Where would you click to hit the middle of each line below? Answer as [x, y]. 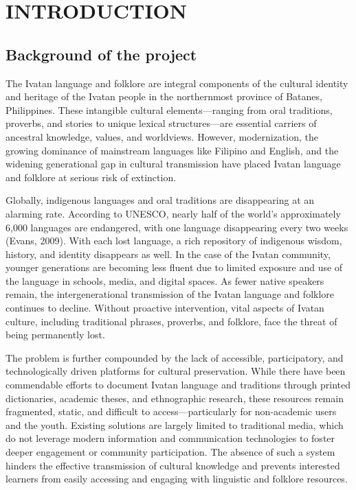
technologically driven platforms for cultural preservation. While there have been [176, 371]
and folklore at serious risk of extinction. [91, 177]
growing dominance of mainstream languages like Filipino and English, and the [172, 150]
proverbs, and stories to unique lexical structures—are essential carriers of [161, 123]
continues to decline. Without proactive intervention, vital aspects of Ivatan [165, 308]
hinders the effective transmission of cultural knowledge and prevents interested [173, 465]
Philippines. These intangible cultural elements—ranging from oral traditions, [169, 109]
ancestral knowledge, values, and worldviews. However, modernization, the [162, 136]
